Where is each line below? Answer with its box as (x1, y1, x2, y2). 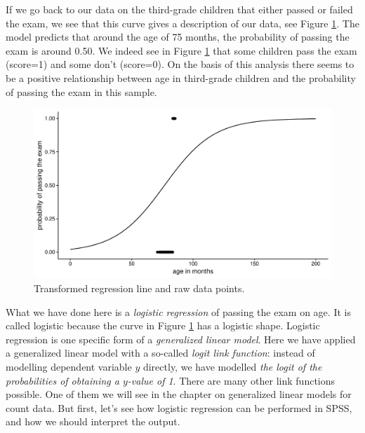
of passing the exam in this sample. (6, 84, 157, 99)
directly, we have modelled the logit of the (142, 359, 322, 373)
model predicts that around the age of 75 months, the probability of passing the (6, 29, 350, 44)
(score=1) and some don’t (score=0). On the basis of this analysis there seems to (6, 57, 354, 71)
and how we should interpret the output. (6, 414, 180, 429)
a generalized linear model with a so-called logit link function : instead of (6, 345, 315, 360)
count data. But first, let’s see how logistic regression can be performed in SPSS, (6, 400, 352, 415)
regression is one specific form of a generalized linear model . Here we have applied (6, 331, 356, 346)
